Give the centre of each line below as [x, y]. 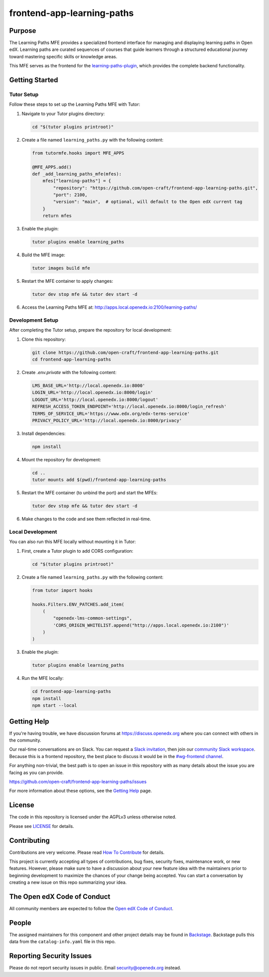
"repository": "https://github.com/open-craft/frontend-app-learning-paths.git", [156, 188]
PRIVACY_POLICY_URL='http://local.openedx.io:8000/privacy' [107, 420]
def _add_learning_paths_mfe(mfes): [77, 174]
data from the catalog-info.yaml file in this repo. [63, 942]
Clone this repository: [44, 339]
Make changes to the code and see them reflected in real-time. [86, 519]
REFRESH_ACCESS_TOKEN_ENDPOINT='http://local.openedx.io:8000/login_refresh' [129, 407]
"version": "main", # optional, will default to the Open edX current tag [148, 202]
